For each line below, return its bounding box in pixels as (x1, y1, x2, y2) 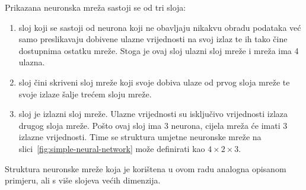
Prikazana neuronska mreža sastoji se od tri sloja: (5, 1, 186, 13)
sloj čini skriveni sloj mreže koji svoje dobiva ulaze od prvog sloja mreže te (18, 75, 290, 88)
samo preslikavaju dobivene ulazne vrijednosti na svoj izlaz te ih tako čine (18, 33, 288, 45)
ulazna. (18, 56, 45, 68)
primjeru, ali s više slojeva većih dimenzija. (5, 174, 161, 186)
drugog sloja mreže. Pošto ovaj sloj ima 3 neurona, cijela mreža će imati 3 (18, 119, 288, 131)
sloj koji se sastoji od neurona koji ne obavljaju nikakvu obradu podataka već (18, 21, 301, 33)
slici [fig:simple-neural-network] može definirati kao (18, 142, 205, 154)
